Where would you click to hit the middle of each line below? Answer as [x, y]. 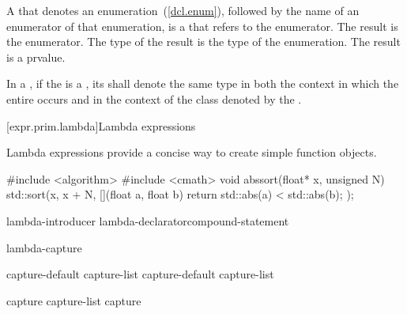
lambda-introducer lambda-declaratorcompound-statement [148, 220]
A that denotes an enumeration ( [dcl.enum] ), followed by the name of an [183, 10]
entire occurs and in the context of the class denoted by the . [154, 98]
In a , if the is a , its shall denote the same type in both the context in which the [203, 83]
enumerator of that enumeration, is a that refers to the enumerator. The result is [202, 26]
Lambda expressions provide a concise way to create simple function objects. [192, 152]
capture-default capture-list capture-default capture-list [140, 274]
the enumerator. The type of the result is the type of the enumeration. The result [203, 42]
